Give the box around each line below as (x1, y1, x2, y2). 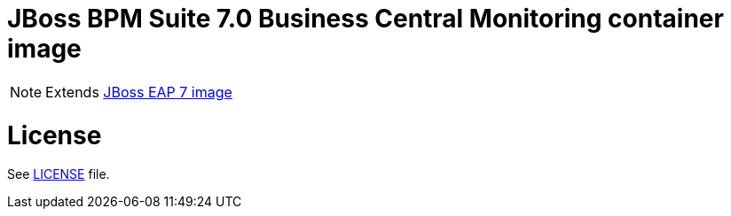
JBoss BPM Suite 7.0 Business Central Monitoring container (7, 4, 724, 34)
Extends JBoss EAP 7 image (45, 82, 232, 101)
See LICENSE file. (7, 166, 110, 182)
